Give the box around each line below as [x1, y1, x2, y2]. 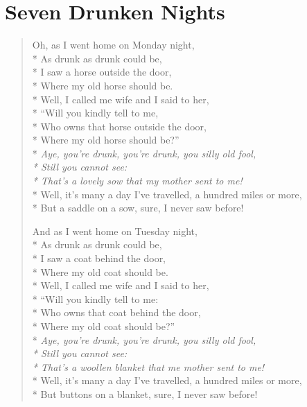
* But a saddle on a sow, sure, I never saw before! [32, 200, 244, 215]
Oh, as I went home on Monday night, [32, 37, 195, 52]
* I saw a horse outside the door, [32, 64, 172, 79]
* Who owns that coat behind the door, [32, 305, 201, 320]
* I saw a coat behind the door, [32, 251, 166, 266]
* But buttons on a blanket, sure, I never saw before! [32, 386, 258, 401]
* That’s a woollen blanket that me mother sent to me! [32, 359, 265, 374]
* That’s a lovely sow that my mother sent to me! [32, 173, 243, 188]
